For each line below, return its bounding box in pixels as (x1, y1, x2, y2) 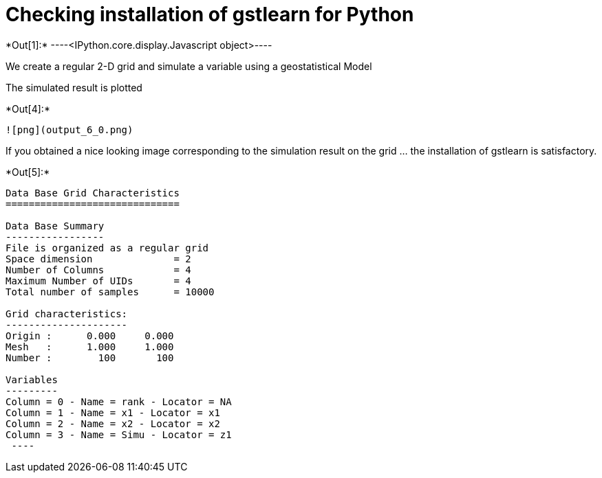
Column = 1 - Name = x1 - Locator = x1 (6, 407, 220, 418)
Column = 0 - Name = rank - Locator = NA (6, 396, 232, 407)
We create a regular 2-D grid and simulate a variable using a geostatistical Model (6, 60, 372, 72)
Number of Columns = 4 (6, 264, 191, 275)
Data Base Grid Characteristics (6, 187, 180, 198)
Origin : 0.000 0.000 (6, 330, 174, 341)
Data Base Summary (6, 220, 105, 231)
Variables (6, 374, 58, 385)
